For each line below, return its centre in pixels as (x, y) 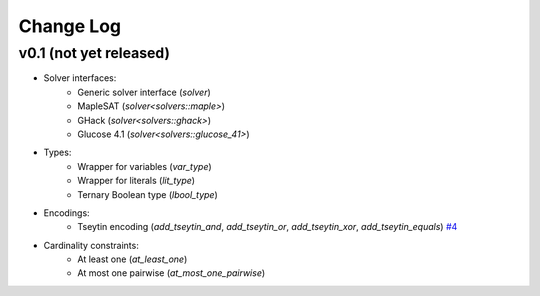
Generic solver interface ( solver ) (144, 92)
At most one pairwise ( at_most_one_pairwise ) (171, 273)
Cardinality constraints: (91, 245)
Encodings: (66, 212)
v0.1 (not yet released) (94, 53)
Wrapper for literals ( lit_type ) (136, 181)
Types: (57, 152)
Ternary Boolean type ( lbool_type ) (148, 194)
